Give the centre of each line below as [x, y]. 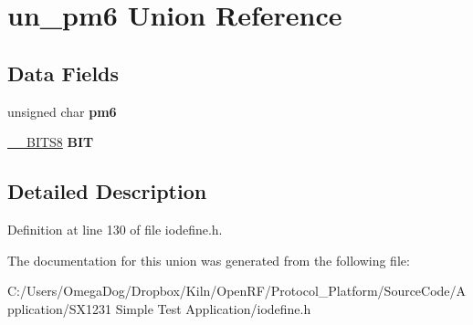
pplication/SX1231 [59, 308]
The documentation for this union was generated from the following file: [209, 260]
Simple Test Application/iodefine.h [213, 308]
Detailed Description [107, 191]
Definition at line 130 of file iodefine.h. [115, 229]
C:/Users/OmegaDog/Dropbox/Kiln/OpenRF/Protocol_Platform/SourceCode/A [237, 291]
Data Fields [63, 73]
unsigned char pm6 [62, 111]
